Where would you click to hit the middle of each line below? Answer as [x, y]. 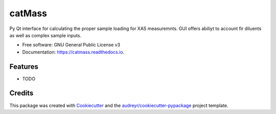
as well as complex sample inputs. [45, 35]
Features [24, 66]
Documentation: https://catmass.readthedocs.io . [73, 52]
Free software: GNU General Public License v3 [71, 45]
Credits [21, 93]
